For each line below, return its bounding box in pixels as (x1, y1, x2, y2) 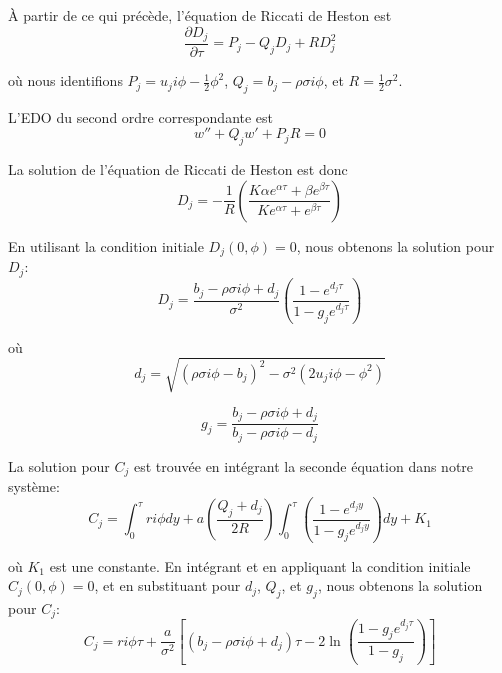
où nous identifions (8, 70, 123, 91)
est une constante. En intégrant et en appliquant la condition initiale (49, 555, 471, 576)
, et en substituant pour (94, 575, 241, 596)
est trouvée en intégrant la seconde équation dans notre (134, 455, 474, 476)
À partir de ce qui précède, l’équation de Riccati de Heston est (8, 5, 392, 25)
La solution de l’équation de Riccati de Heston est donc (8, 159, 348, 180)
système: (8, 476, 60, 497)
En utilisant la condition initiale (8, 235, 204, 256)
